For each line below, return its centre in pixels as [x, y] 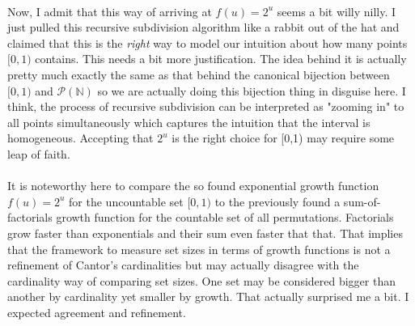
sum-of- [362, 201]
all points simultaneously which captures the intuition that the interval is [189, 122]
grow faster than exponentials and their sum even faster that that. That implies [205, 233]
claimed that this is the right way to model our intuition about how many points [207, 42]
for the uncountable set [126, 201]
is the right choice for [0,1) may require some [283, 138]
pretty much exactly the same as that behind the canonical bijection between [199, 74]
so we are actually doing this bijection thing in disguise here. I [252, 90]
